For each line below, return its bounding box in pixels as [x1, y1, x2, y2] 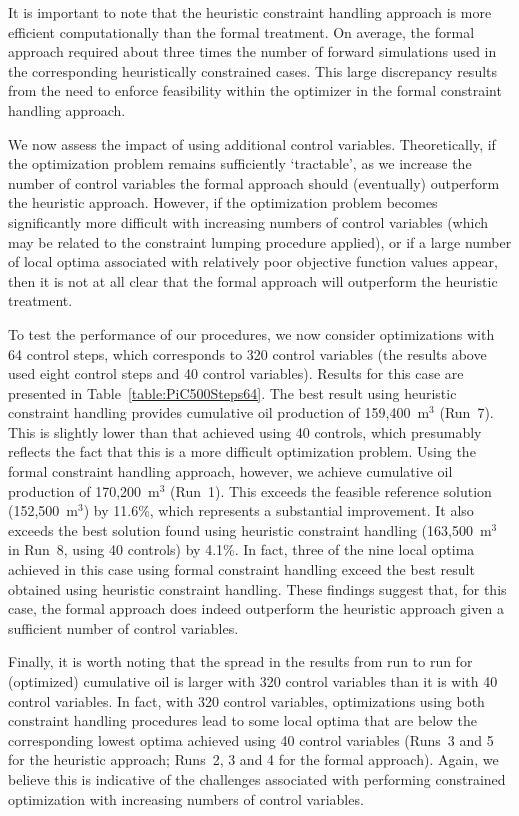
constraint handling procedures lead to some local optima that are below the [8, 710, 477, 731]
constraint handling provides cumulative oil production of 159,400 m [8, 402, 430, 423]
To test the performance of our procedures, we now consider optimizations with [8, 323, 495, 344]
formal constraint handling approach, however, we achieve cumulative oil [8, 461, 453, 482]
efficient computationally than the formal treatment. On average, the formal [8, 21, 475, 42]
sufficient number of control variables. [8, 617, 239, 638]
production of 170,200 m [8, 480, 160, 501]
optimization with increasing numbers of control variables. [8, 788, 364, 809]
